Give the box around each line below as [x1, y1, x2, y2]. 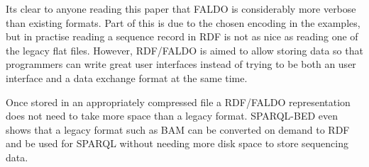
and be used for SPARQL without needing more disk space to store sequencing [6, 136, 348, 151]
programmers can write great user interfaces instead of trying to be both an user [6, 57, 356, 71]
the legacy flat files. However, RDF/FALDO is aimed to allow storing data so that [6, 42, 363, 57]
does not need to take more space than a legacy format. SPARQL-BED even [6, 108, 338, 123]
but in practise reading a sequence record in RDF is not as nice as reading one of [6, 29, 358, 44]
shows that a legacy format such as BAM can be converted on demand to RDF [6, 122, 350, 137]
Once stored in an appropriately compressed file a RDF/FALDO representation [6, 94, 351, 109]
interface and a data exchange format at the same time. [6, 70, 248, 85]
